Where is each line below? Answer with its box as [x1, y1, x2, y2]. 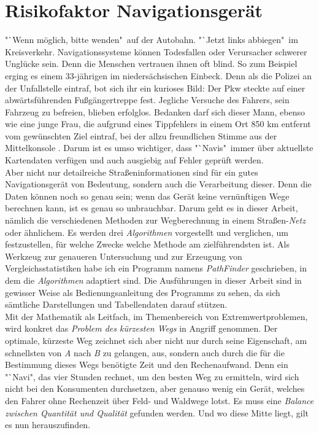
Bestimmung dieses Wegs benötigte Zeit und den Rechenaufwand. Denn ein [5, 358, 288, 371]
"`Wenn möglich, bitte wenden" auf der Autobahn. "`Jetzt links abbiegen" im [5, 33, 298, 46]
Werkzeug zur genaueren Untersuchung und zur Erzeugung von [5, 249, 242, 262]
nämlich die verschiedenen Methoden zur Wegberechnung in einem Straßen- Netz [5, 214, 306, 227]
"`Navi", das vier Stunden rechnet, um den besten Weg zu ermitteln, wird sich [5, 370, 299, 383]
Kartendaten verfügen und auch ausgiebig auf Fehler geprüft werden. [5, 154, 264, 166]
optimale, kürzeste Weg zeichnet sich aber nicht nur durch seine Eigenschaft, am [5, 334, 307, 346]
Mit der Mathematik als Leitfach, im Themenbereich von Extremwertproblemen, [5, 310, 308, 322]
